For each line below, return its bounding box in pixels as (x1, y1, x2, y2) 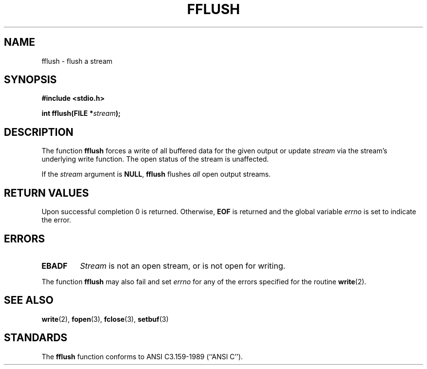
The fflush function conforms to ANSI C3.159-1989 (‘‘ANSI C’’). (41, 352, 243, 361)
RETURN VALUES (4, 186, 89, 199)
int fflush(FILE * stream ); (41, 109, 121, 118)
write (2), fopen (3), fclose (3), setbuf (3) (41, 314, 169, 323)
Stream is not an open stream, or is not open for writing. (80, 260, 286, 271)
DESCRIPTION (4, 126, 74, 138)
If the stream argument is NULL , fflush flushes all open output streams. (41, 170, 271, 179)
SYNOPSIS (4, 74, 57, 86)
